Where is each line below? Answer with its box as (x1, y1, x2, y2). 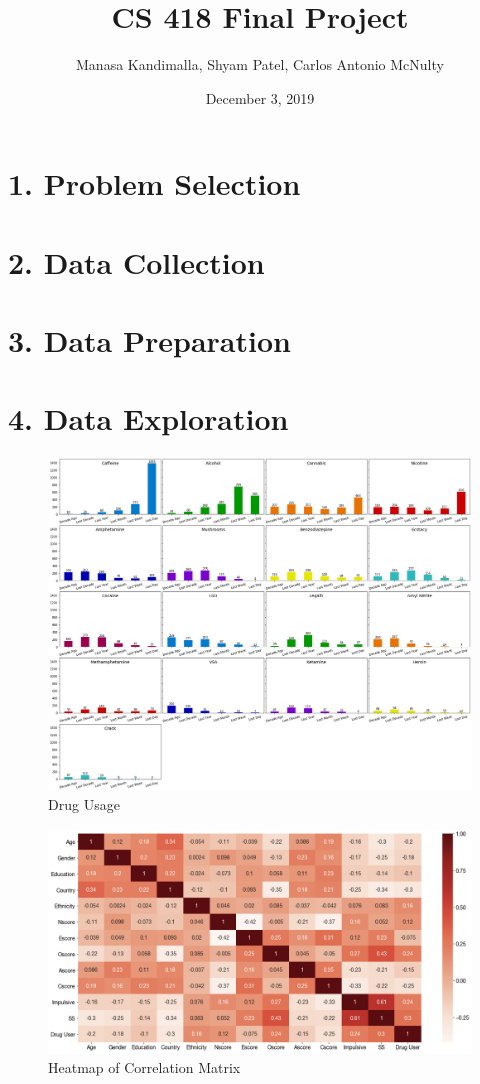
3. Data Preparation (8, 320, 291, 361)
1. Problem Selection (8, 163, 301, 204)
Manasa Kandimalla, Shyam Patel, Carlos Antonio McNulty (76, 54, 444, 75)
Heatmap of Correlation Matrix (48, 1056, 241, 1077)
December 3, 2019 (205, 87, 315, 108)
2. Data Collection (8, 241, 265, 282)
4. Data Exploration (8, 398, 289, 439)
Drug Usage (48, 794, 120, 815)
